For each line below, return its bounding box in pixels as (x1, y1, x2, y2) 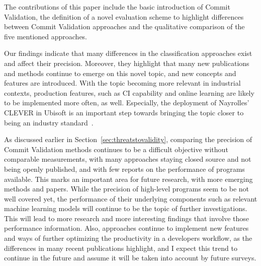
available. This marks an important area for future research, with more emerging (4, 173, 253, 184)
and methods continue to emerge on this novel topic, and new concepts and (4, 68, 236, 78)
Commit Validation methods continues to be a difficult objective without (4, 144, 228, 154)
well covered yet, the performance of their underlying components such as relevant (4, 193, 257, 204)
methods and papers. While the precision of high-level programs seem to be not (4, 183, 249, 194)
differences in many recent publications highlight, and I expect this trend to (4, 242, 237, 253)
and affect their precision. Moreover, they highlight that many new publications (4, 57, 249, 68)
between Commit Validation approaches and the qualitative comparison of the (4, 21, 245, 32)
